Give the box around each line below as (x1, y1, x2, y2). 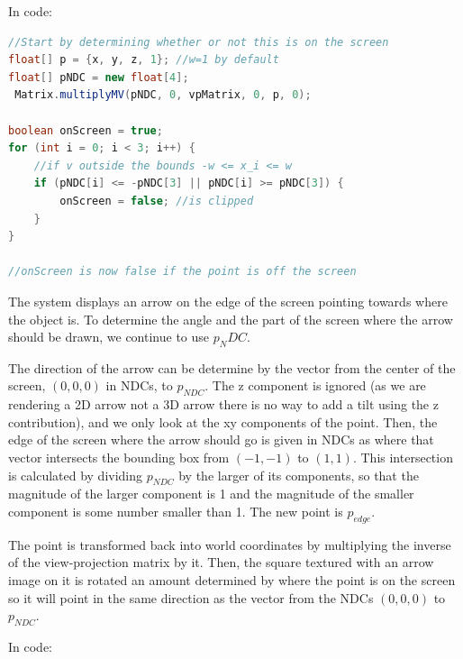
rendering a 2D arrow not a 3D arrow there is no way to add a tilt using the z (8, 395, 439, 414)
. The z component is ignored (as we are (204, 376, 426, 395)
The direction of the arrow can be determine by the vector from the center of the (8, 358, 456, 377)
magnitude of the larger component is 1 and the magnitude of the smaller (8, 484, 414, 503)
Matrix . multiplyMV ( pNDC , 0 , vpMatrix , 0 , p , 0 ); (14, 88, 312, 102)
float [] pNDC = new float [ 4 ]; (8, 70, 189, 84)
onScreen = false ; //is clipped (59, 194, 254, 207)
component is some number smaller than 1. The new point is (8, 502, 343, 521)
